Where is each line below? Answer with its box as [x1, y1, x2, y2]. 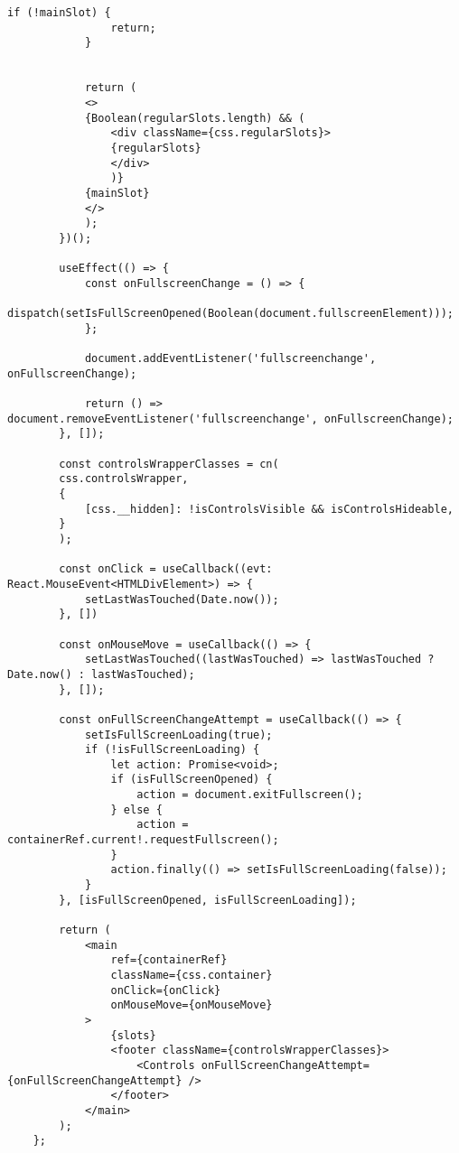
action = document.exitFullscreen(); [136, 788, 363, 802]
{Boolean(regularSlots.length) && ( [84, 111, 305, 125]
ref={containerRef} [110, 953, 228, 967]
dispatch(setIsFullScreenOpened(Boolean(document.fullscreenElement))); [7, 307, 454, 321]
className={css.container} [110, 969, 273, 981]
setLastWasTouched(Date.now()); [84, 592, 279, 606]
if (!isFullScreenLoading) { [84, 743, 260, 757]
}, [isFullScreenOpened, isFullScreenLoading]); [59, 893, 357, 907]
